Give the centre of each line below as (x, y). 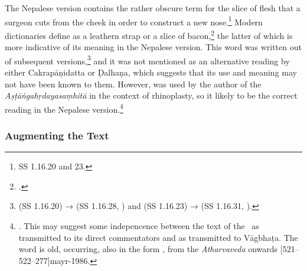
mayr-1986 (69, 260)
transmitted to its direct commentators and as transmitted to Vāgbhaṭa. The (158, 237)
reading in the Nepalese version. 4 (64, 108)
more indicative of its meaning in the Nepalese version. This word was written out (153, 47)
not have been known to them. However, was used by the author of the (133, 84)
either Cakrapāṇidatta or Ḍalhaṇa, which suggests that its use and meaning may (151, 72)
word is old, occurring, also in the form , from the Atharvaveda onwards (148, 249)
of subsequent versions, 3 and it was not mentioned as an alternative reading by (147, 60)
